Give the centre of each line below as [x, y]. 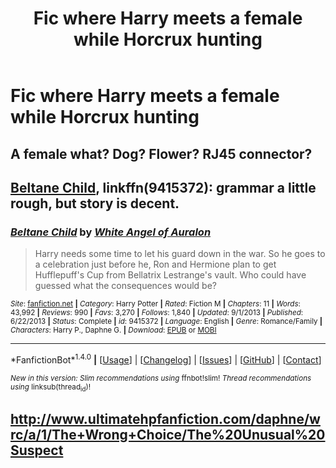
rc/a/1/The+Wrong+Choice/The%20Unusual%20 [168, 434]
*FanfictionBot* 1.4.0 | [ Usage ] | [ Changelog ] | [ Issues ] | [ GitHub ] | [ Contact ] [166, 359]
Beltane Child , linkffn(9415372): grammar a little [163, 187]
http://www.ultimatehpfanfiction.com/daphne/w [165, 418]
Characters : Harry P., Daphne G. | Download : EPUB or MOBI [113, 330]
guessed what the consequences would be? [126, 286]
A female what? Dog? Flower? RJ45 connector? [161, 153]
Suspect [37, 450]
